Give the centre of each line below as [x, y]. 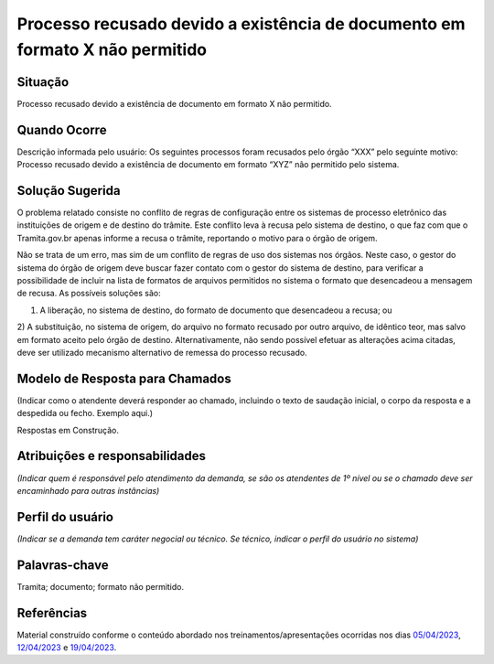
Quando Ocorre [62, 129]
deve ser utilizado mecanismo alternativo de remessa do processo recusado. [162, 352]
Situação [43, 82]
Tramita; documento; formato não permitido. [101, 586]
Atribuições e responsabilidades [111, 456]
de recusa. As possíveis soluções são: [89, 294]
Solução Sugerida [69, 191]
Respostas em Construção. [68, 430]
